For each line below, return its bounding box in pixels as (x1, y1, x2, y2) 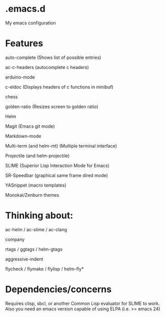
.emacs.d (5, 3, 45, 15)
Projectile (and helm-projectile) (5, 153, 70, 159)
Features (5, 38, 43, 49)
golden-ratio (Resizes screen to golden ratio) (5, 103, 98, 110)
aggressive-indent (5, 256, 43, 262)
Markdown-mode (5, 133, 41, 139)
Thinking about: (5, 210, 73, 221)
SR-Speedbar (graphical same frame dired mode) (5, 172, 108, 178)
